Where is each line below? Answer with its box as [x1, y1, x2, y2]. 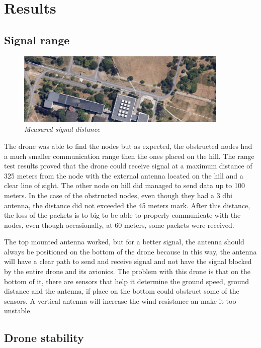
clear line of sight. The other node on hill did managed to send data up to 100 [4, 180, 245, 191]
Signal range [4, 32, 70, 47]
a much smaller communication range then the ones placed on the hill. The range [4, 150, 254, 161]
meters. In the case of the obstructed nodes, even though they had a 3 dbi [4, 190, 232, 200]
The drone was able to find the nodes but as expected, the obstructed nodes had [4, 140, 252, 151]
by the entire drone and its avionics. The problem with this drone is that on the [4, 266, 251, 277]
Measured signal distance [24, 124, 100, 134]
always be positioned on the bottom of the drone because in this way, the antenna [4, 246, 257, 256]
